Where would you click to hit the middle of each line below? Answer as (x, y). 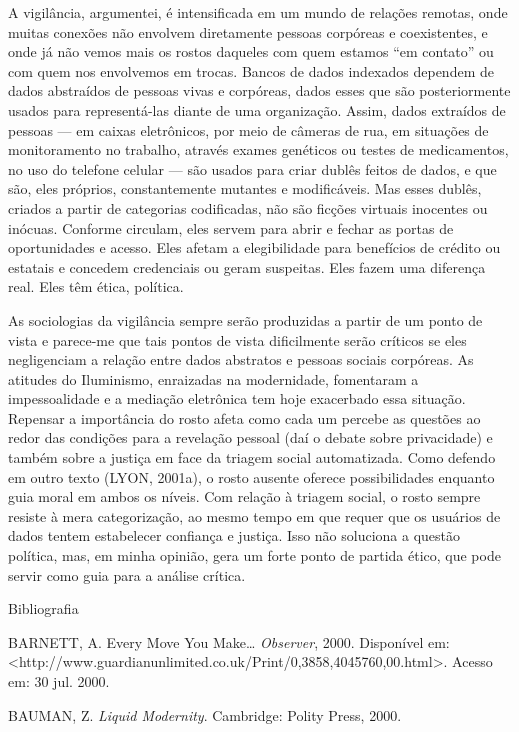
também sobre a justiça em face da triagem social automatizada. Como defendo (252, 457)
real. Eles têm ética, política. (96, 286)
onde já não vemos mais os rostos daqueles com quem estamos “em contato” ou (251, 51)
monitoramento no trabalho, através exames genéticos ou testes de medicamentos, (258, 149)
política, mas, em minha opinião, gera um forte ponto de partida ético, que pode (254, 555)
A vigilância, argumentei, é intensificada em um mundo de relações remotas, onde (258, 12)
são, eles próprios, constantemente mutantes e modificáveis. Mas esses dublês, (245, 188)
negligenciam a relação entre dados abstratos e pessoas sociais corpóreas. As (241, 359)
